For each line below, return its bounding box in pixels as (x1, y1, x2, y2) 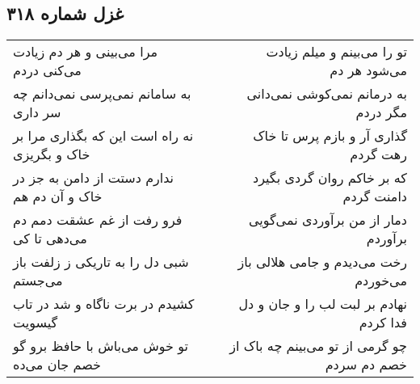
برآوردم (366, 229, 407, 248)
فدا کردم (359, 313, 407, 332)
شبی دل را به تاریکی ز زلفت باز (13, 252, 189, 272)
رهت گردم (350, 145, 407, 164)
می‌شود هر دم (330, 61, 407, 80)
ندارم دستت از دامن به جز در (13, 168, 174, 188)
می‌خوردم (355, 271, 407, 290)
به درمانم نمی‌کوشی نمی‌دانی (246, 84, 407, 103)
